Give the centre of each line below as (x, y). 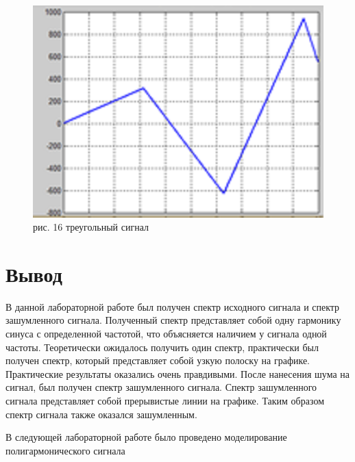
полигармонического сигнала (65, 450)
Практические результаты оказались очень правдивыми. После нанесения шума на (177, 373)
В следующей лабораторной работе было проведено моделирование (146, 437)
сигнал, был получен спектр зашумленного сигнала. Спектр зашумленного (161, 387)
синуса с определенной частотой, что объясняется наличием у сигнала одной (166, 334)
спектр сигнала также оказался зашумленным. (101, 414)
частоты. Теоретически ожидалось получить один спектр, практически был (162, 347)
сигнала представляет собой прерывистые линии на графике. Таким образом (165, 401)
